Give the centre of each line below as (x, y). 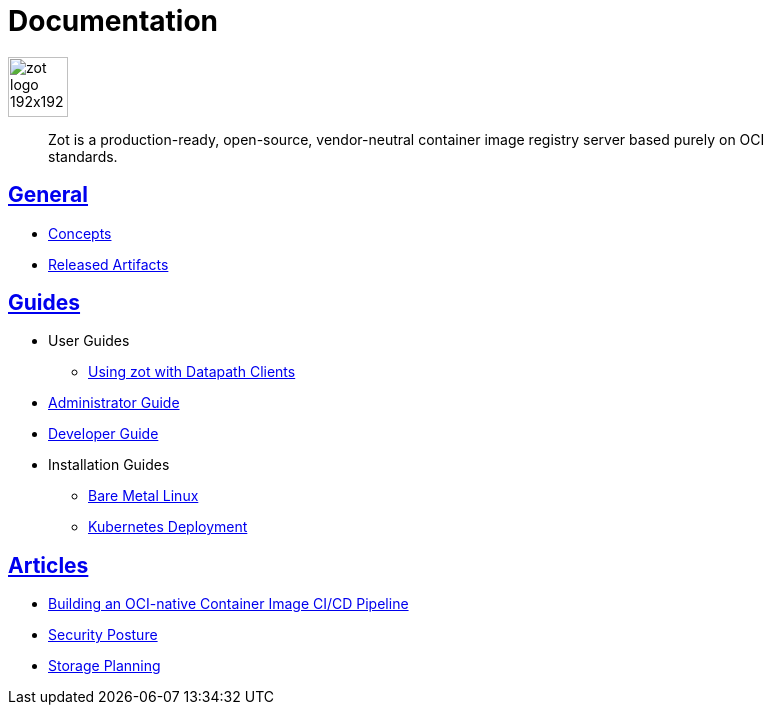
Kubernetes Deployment (168, 527)
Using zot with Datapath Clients (192, 372)
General (48, 195)
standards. (83, 156)
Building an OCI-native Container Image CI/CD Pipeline (228, 604)
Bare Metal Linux (143, 496)
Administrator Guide (114, 403)
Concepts (80, 233)
